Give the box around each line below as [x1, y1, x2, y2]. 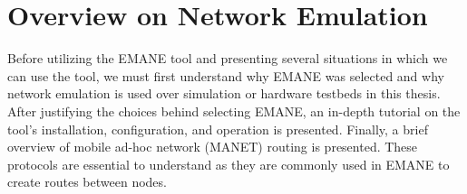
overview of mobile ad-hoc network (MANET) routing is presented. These [7, 137, 418, 156]
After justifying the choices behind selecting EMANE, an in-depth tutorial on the [7, 101, 461, 120]
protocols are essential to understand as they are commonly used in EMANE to [7, 154, 450, 173]
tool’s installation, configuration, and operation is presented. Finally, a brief [7, 119, 428, 138]
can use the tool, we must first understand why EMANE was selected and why [7, 66, 444, 85]
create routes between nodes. [7, 172, 167, 191]
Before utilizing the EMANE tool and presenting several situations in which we [7, 49, 448, 68]
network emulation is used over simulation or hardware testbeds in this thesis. [7, 84, 441, 103]
